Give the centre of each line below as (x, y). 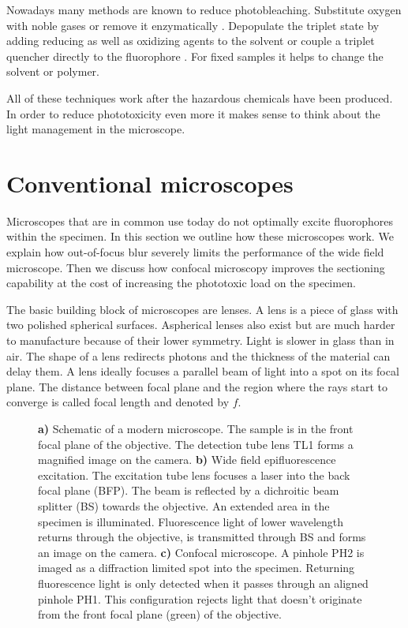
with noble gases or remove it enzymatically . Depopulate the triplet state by (193, 25)
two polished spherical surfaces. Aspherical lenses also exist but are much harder (201, 325)
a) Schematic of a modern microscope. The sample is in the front (196, 428)
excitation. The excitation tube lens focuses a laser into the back (194, 475)
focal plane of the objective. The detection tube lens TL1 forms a (196, 444)
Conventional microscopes (150, 183)
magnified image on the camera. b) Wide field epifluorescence (187, 460)
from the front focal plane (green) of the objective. (160, 614)
